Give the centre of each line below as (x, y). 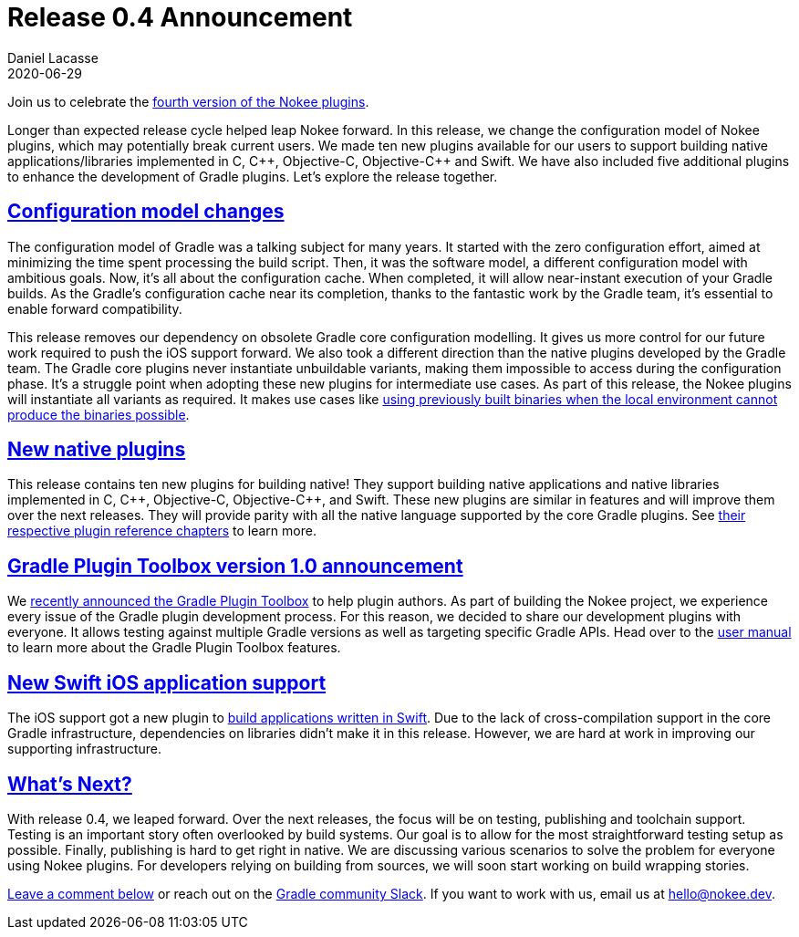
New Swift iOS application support (167, 682)
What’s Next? (70, 784)
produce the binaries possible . (99, 414)
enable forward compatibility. (95, 308)
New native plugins (97, 450)
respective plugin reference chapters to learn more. (162, 531)
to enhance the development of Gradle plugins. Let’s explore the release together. (253, 176)
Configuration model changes (146, 212)
